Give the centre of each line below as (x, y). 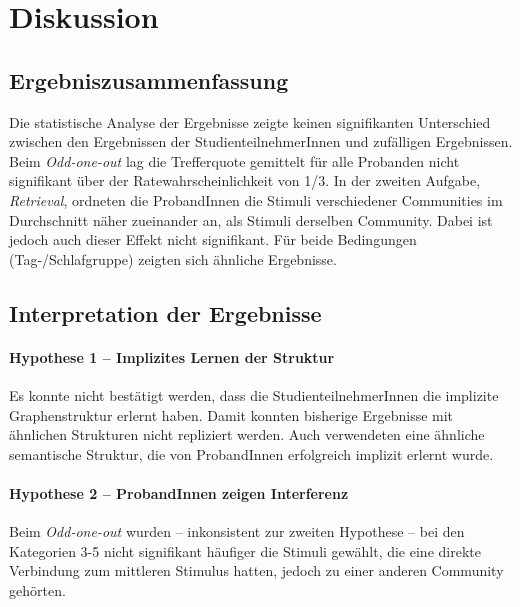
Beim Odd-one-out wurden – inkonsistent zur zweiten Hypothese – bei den (237, 531)
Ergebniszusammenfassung (149, 79)
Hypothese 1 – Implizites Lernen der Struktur (172, 356)
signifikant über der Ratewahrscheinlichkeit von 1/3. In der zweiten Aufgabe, (245, 180)
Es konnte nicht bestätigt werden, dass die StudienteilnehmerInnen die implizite (254, 394)
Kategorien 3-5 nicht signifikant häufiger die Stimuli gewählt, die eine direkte (245, 550)
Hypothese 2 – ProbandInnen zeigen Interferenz (179, 492)
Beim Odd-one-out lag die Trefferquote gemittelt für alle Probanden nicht (234, 160)
